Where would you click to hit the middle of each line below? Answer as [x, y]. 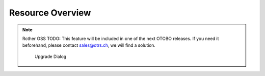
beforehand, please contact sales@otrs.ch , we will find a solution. [89, 45]
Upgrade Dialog [51, 57]
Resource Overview [50, 13]
